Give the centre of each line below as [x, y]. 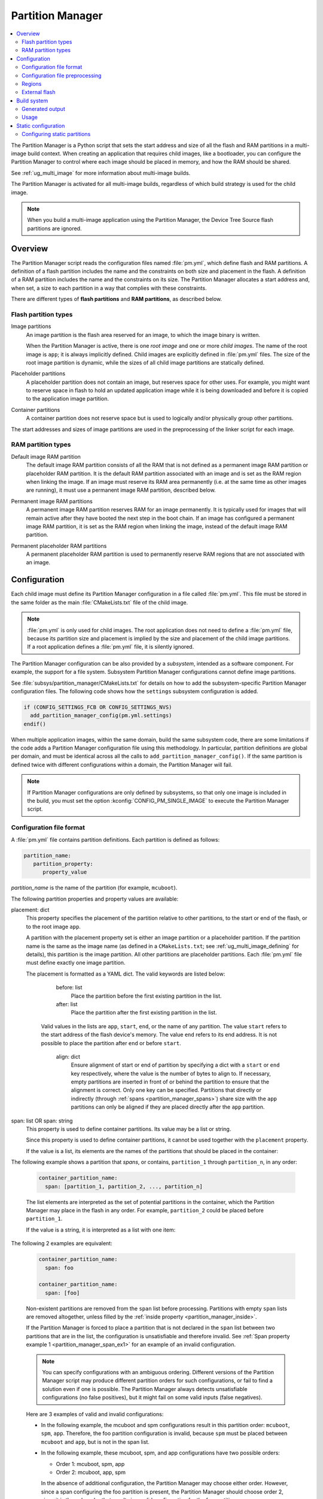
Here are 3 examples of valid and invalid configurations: [95, 1414]
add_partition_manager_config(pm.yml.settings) [101, 716]
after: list [67, 1004]
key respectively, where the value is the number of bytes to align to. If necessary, [171, 1073]
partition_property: [63, 864]
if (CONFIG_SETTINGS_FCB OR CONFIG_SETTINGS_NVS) [98, 707]
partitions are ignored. [54, 228]
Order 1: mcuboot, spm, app [90, 1464]
